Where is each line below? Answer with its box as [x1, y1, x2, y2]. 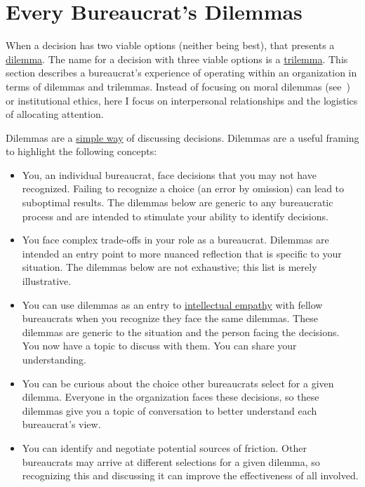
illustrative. [22, 274, 72, 288]
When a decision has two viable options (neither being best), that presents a [6, 38, 335, 53]
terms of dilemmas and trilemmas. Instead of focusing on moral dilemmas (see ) [6, 79, 350, 93]
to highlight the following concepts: [6, 144, 157, 159]
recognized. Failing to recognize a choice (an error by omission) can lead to [22, 181, 345, 196]
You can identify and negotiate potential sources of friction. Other [22, 440, 307, 455]
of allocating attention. [6, 107, 104, 121]
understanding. [22, 352, 86, 366]
